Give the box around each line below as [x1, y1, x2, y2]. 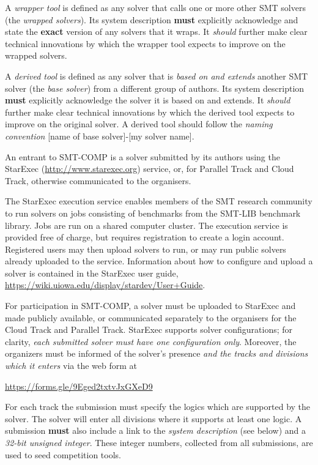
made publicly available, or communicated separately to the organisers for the [5, 311, 297, 324]
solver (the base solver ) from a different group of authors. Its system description [5, 81, 305, 94]
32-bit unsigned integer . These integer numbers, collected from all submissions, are [5, 436, 313, 448]
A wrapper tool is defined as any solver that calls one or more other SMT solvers [5, 1, 306, 13]
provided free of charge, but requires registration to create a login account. [5, 231, 284, 244]
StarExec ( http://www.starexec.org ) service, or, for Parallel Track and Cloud [5, 162, 294, 175]
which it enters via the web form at [5, 359, 137, 372]
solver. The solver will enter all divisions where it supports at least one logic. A [5, 412, 302, 425]
